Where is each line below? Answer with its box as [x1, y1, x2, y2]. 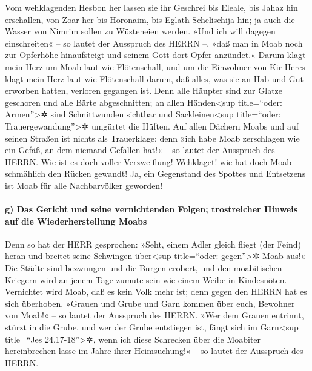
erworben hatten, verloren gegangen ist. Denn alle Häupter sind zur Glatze [5, 84, 283, 97]
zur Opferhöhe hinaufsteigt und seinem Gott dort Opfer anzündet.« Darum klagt [5, 48, 306, 61]
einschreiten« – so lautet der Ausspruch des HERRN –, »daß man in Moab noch [5, 36, 303, 49]
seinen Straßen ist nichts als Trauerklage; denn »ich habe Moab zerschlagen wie [5, 131, 300, 144]
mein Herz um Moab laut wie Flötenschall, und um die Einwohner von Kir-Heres [5, 60, 305, 73]
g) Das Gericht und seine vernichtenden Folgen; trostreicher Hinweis [5, 203, 298, 215]
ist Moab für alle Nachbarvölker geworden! [5, 179, 163, 191]
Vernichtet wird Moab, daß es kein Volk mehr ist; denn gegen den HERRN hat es [5, 285, 307, 298]
